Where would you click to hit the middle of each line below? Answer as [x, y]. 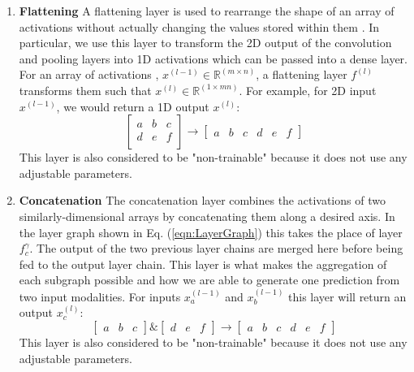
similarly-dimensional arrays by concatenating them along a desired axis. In [207, 216]
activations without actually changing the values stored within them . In [199, 26]
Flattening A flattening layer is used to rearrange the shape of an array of [207, 11]
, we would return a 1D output [133, 106]
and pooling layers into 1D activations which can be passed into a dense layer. [213, 58]
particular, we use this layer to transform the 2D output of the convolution [205, 43]
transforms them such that [85, 90]
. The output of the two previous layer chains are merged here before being [216, 248]
